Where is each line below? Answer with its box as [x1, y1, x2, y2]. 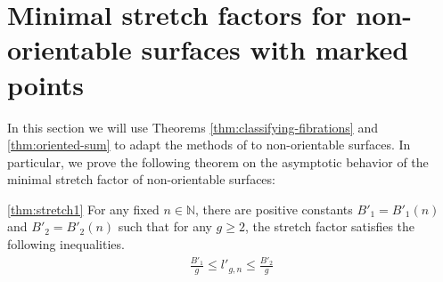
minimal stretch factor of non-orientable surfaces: [7, 170, 275, 189]
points [7, 66, 85, 102]
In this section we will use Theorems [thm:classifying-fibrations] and [7, 117, 378, 136]
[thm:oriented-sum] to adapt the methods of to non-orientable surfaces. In [7, 135, 411, 154]
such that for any [118, 217, 212, 236]
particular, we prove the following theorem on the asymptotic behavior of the [7, 152, 429, 171]
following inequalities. [7, 235, 125, 254]
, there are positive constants [194, 199, 353, 218]
